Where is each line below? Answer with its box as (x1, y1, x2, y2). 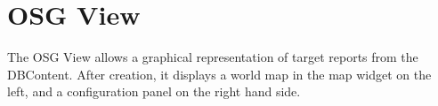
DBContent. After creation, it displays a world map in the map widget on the (7, 64, 432, 83)
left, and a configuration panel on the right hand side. (7, 82, 301, 101)
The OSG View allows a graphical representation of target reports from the (7, 48, 418, 66)
